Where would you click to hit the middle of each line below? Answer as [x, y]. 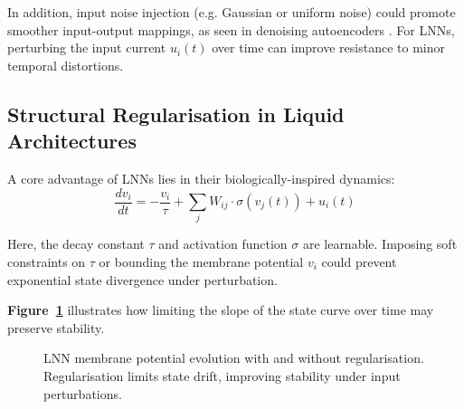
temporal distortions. [66, 65]
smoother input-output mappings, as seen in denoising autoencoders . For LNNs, [231, 29]
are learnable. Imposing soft [380, 244]
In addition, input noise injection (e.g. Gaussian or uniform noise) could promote [232, 12]
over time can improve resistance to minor [328, 48]
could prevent [359, 261]
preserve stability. [56, 327]
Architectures [72, 141]
